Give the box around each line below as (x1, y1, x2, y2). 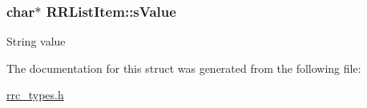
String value (6, 33, 66, 50)
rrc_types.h (6, 86, 64, 103)
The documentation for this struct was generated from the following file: (6, 59, 361, 76)
